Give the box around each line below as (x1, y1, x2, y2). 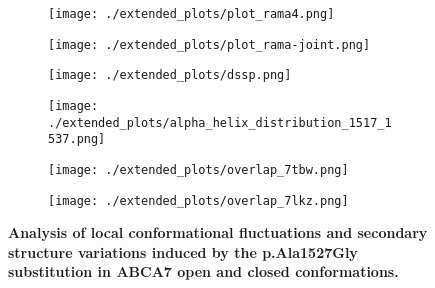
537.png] (48, 132, 106, 147)
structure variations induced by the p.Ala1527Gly (8, 241, 358, 262)
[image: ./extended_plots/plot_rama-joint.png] (48, 37, 371, 52)
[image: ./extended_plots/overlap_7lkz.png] (48, 193, 349, 208)
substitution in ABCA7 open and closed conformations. (8, 261, 399, 282)
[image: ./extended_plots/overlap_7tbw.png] (48, 162, 349, 177)
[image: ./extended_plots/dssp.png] (48, 68, 292, 83)
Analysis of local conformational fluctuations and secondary (8, 222, 428, 243)
